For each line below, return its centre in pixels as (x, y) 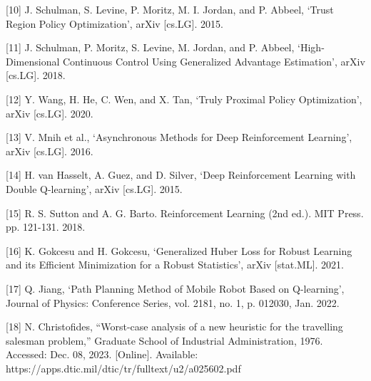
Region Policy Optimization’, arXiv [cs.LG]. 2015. (115, 23)
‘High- (311, 47)
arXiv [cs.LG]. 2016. (50, 151)
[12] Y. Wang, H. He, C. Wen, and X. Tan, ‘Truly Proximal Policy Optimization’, (184, 99)
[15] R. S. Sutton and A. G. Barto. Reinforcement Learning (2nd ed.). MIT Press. (185, 213)
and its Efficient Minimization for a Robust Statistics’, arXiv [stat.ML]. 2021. (175, 265)
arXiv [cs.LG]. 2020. (50, 113)
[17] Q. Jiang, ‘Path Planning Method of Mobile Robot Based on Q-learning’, (175, 288)
